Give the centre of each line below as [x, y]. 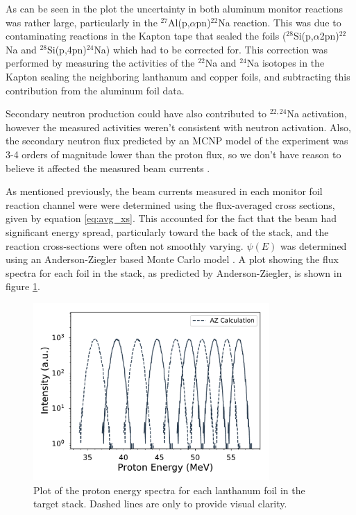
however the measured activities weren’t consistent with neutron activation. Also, [178, 127]
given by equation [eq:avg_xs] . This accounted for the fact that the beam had [171, 218]
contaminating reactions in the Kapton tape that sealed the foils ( [146, 36]
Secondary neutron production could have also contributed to [136, 113]
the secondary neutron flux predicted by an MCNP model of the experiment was [177, 141]
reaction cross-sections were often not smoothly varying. [125, 245]
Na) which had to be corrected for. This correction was [211, 49]
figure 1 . [23, 286]
